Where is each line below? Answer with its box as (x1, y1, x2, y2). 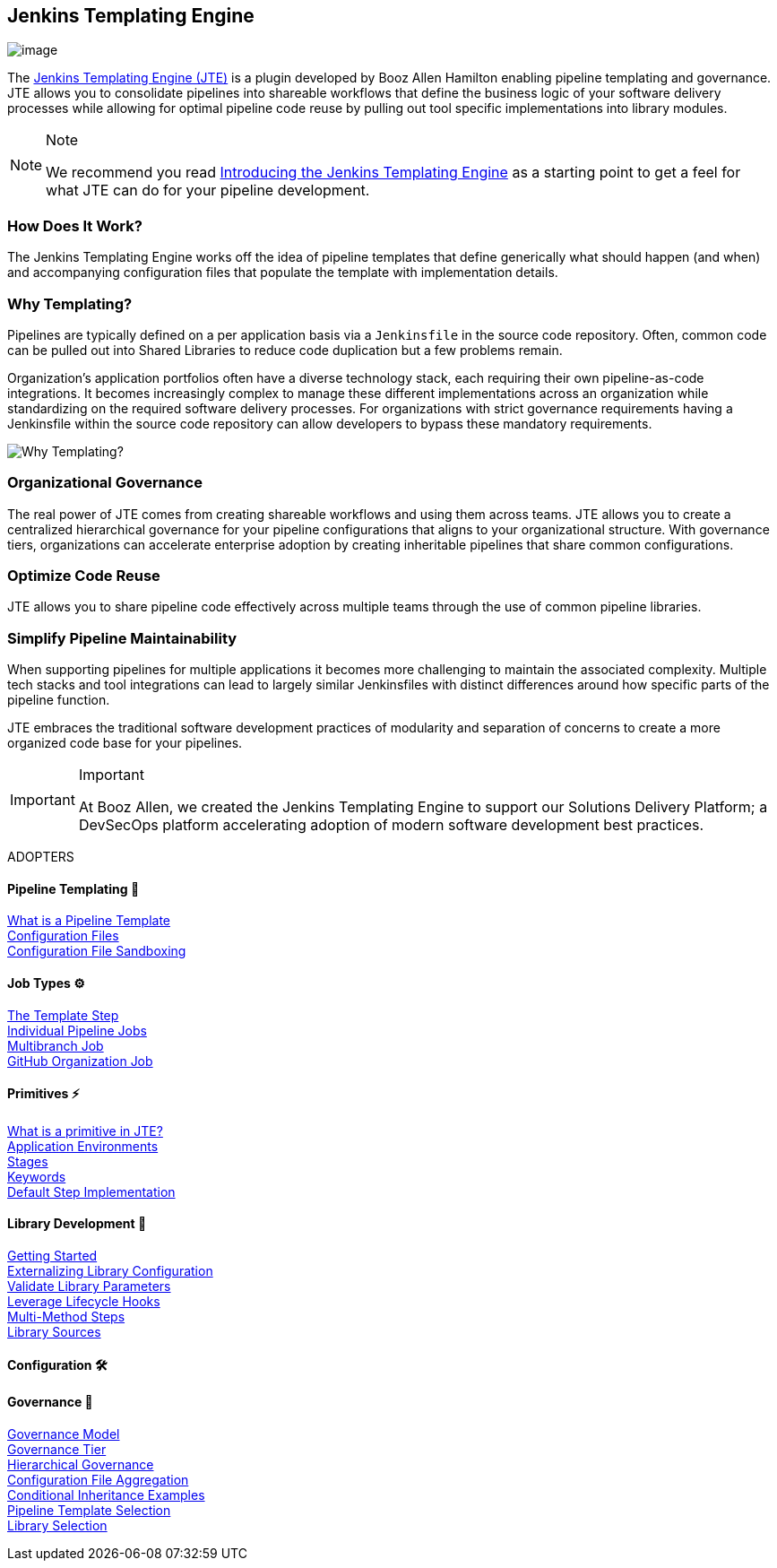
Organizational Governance (7, 473, 203, 492)
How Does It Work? (7, 216, 142, 235)
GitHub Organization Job (7, 1053, 153, 1069)
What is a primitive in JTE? (7, 1122, 163, 1139)
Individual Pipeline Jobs (7, 1022, 147, 1038)
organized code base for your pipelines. (7, 735, 243, 751)
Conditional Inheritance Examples (7, 1486, 205, 1503)
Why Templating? (7, 294, 133, 313)
